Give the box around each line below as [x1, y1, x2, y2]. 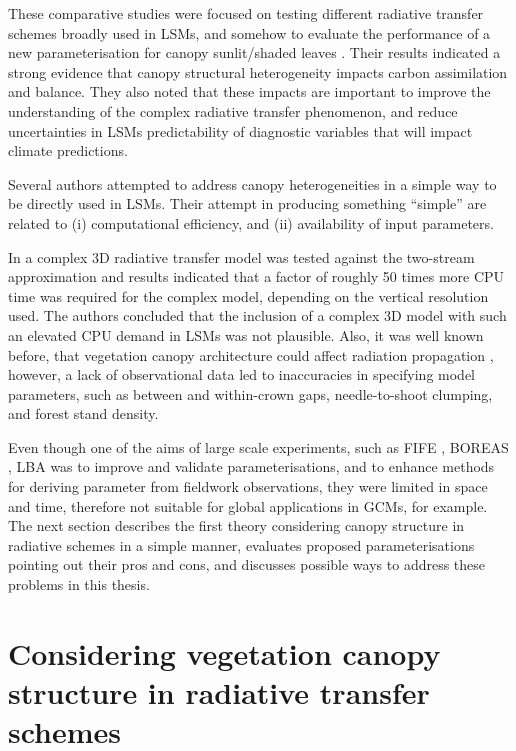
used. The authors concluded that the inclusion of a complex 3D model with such [8, 305, 507, 326]
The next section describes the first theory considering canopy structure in [8, 515, 465, 536]
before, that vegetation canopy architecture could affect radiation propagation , [8, 344, 494, 365]
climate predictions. [8, 140, 128, 161]
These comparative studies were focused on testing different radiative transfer [8, 3, 484, 23]
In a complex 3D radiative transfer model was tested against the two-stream [8, 246, 475, 267]
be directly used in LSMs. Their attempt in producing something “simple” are [8, 193, 487, 214]
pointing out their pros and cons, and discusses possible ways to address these [8, 554, 486, 575]
